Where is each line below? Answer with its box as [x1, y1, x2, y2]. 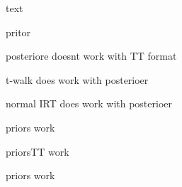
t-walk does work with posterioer [6, 72, 149, 87]
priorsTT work [6, 144, 69, 159]
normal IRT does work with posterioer [6, 96, 173, 111]
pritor [6, 24, 31, 39]
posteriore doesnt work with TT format [6, 48, 177, 63]
